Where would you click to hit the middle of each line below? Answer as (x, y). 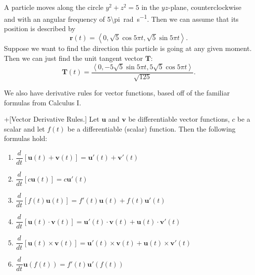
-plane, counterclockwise (205, 7)
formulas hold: (26, 138)
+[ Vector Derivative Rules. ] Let (52, 119)
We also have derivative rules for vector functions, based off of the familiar (117, 93)
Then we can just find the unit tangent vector (74, 58)
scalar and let (25, 128)
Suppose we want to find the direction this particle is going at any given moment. (128, 48)
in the (150, 7)
